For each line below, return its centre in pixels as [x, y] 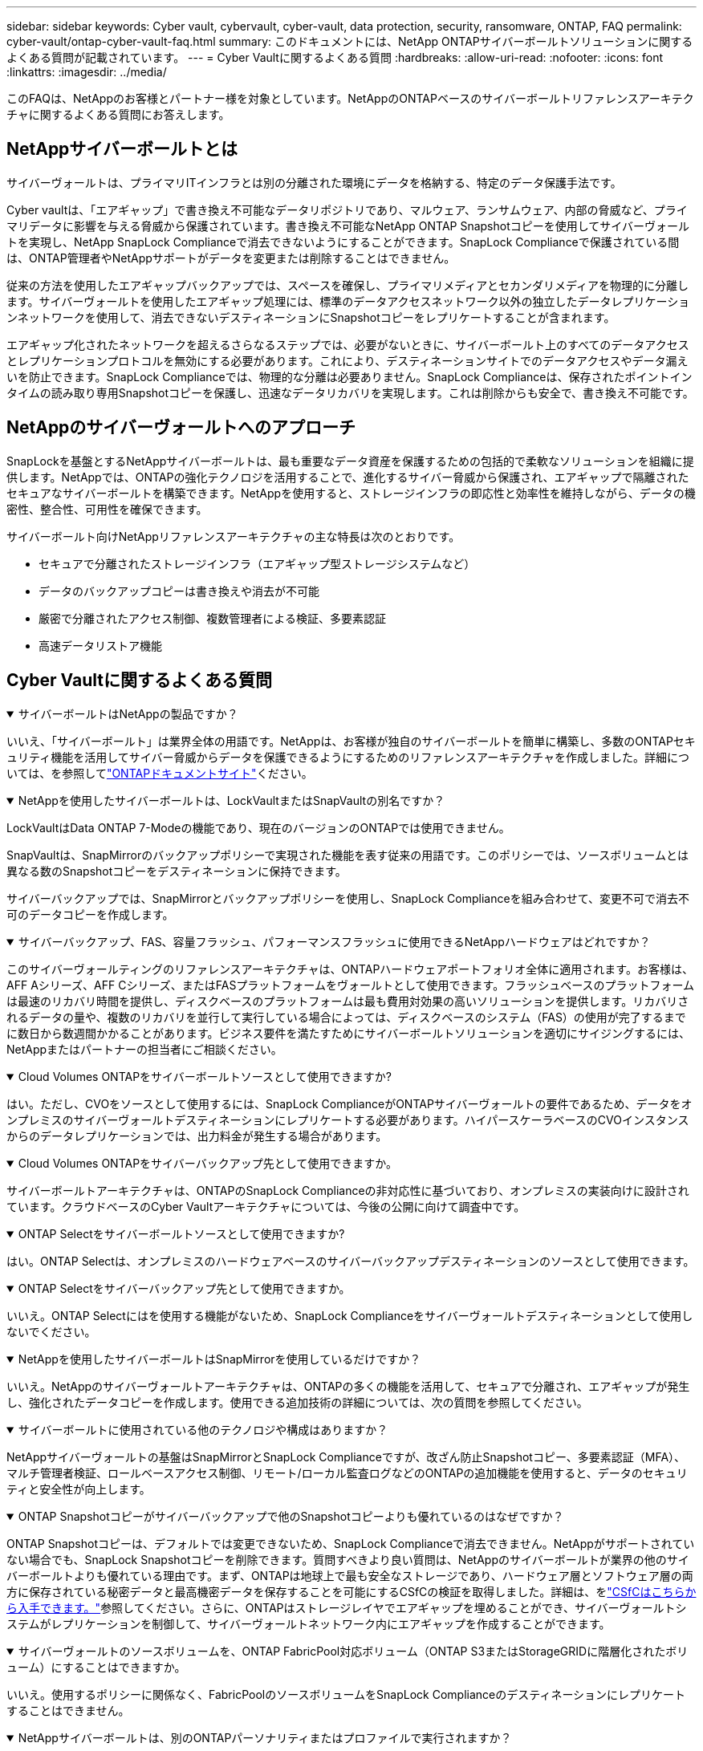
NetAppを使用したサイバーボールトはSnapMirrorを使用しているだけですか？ [219, 1359]
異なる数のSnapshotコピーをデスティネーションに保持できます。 [177, 871]
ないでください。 [51, 1331]
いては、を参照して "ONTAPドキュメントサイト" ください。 [160, 773]
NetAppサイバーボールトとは [122, 149]
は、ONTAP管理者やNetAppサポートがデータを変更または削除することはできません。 [231, 258]
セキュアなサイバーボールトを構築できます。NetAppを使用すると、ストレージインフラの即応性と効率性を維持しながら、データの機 [351, 493]
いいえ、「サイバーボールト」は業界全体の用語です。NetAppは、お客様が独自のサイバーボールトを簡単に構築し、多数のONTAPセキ [351, 741]
